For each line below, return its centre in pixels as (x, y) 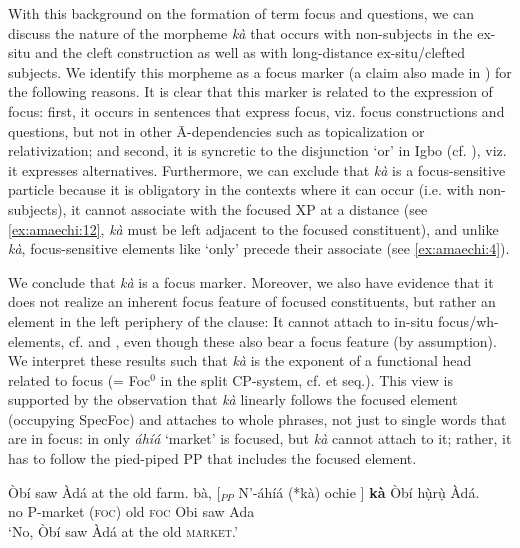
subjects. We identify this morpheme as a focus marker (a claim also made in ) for (260, 71)
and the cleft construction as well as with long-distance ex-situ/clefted (250, 52)
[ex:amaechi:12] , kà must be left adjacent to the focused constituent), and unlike (253, 228)
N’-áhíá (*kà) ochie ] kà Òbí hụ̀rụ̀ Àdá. (359, 491)
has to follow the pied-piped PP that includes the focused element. (212, 458)
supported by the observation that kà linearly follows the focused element (233, 399)
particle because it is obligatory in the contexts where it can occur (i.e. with (241, 189)
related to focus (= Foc (79, 379)
